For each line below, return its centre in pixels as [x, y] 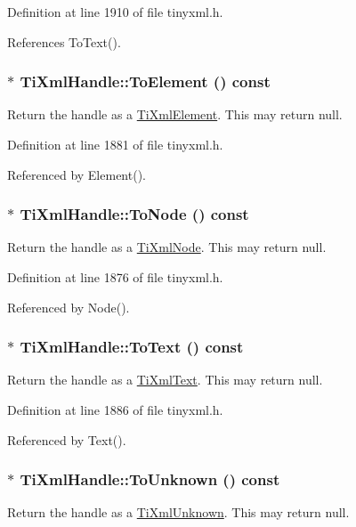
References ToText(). [64, 41]
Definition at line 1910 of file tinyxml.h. [115, 12]
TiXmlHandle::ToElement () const [145, 81]
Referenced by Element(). [77, 174]
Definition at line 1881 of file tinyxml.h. [115, 144]
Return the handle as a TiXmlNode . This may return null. [167, 247]
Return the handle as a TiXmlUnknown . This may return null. [178, 512]
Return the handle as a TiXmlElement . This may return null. [175, 114]
